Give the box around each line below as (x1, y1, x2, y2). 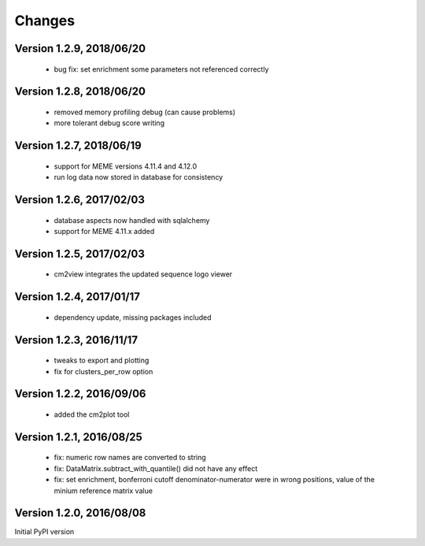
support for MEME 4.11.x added (54, 226, 155, 236)
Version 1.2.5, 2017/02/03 (14, 247, 145, 260)
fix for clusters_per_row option (54, 366, 153, 376)
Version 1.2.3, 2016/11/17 (14, 333, 138, 347)
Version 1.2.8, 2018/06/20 (14, 85, 146, 98)
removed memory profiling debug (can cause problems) (54, 107, 236, 117)
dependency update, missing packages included (54, 312, 212, 322)
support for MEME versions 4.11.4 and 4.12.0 (54, 162, 198, 171)
